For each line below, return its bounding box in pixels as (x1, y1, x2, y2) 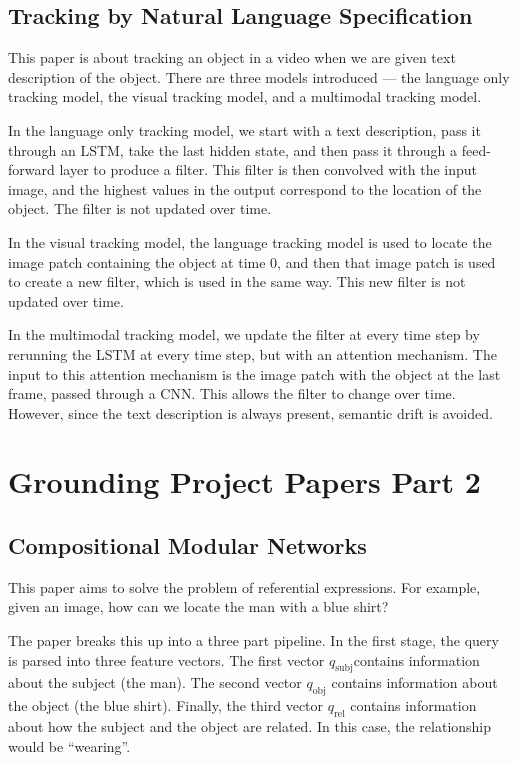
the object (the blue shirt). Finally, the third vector (8, 695, 324, 716)
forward (8, 159, 55, 180)
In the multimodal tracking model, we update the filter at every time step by (8, 324, 480, 345)
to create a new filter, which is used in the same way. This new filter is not (8, 271, 466, 292)
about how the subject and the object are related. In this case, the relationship (8, 716, 492, 737)
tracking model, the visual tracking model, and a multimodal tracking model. (8, 86, 482, 107)
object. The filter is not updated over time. (8, 198, 272, 219)
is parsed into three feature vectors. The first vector (8, 649, 325, 670)
